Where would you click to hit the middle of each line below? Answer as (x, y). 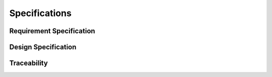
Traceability (28, 63)
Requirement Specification (52, 31)
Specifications (40, 13)
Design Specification (43, 47)
